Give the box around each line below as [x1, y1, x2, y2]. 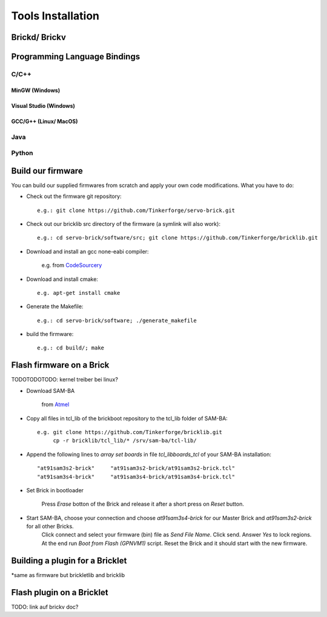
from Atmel [41, 401, 70, 408]
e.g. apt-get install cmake [37, 289, 121, 296]
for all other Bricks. [26, 523, 74, 530]
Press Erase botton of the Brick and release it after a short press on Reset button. [41, 500, 245, 508]
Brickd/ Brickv [11, 32, 67, 42]
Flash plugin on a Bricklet [11, 587, 108, 598]
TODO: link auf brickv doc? [11, 603, 79, 610]
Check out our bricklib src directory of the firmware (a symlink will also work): [26, 220, 221, 227]
